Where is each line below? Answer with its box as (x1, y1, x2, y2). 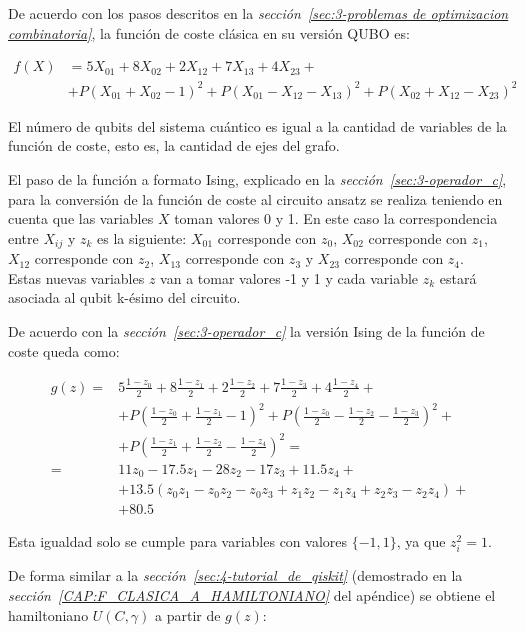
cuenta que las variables (8, 208, 154, 229)
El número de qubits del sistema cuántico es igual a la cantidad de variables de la (8, 115, 507, 136)
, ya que (396, 531, 446, 552)
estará (439, 267, 477, 288)
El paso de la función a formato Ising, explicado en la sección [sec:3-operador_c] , (8, 168, 507, 189)
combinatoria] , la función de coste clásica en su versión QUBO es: (8, 22, 410, 43)
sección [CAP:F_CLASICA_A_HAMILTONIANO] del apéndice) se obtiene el (8, 585, 496, 606)
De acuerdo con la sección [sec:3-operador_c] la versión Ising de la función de (8, 320, 485, 341)
